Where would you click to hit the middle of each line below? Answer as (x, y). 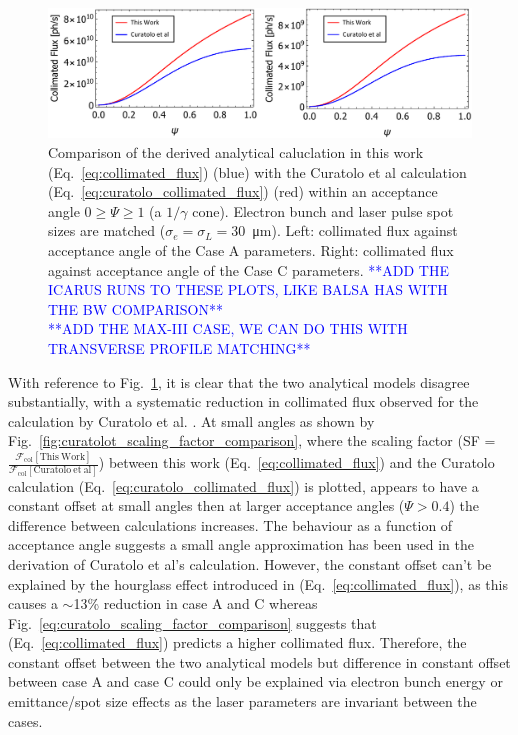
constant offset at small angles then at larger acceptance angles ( (206, 505)
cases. (25, 720)
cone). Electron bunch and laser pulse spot (323, 210)
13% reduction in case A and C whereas (195, 603)
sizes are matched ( (107, 230)
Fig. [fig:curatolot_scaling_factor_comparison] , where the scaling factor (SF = (252, 440)
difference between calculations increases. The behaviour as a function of (230, 524)
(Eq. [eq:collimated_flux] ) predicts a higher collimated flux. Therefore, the (237, 642)
